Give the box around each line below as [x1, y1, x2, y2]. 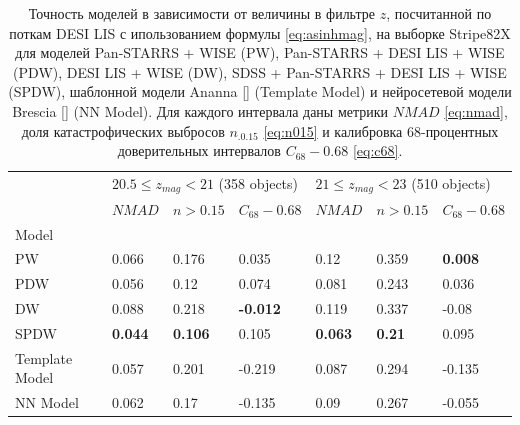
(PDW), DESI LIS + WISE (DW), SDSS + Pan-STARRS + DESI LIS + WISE [13, 61, 507, 82]
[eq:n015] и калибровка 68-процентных [263, 120, 499, 141]
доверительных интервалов [117, 140, 281, 161]
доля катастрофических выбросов [21, 120, 225, 141]
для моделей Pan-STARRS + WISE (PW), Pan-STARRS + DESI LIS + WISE [15, 42, 505, 63]
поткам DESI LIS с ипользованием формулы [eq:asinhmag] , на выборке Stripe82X [9, 22, 511, 43]
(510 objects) [411, 173, 491, 193]
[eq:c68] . [352, 140, 403, 161]
